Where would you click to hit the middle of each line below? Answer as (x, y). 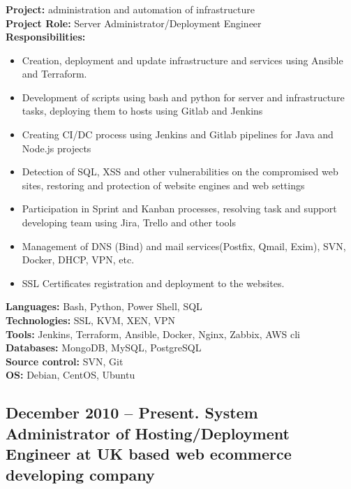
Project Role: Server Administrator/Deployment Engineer (134, 23)
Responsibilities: (46, 37)
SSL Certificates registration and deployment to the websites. (153, 283)
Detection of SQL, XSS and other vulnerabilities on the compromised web (180, 171)
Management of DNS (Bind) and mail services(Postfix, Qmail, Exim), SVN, (184, 246)
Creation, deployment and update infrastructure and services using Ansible (182, 60)
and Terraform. (54, 74)
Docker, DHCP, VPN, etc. (78, 260)
